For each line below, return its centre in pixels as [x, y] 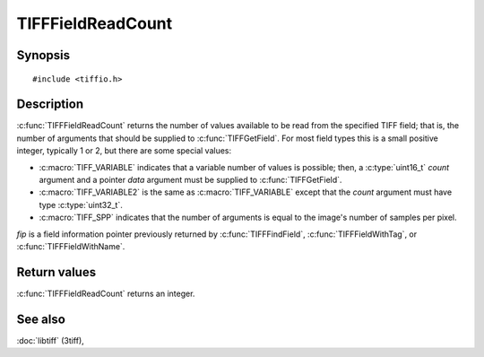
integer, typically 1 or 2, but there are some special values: [124, 151]
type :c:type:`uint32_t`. [81, 205]
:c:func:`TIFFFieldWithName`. [71, 246]
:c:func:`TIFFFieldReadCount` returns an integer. [106, 293]
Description [50, 104]
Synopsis [43, 55]
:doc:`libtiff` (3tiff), [50, 340]
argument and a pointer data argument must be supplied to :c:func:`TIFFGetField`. [190, 180]
